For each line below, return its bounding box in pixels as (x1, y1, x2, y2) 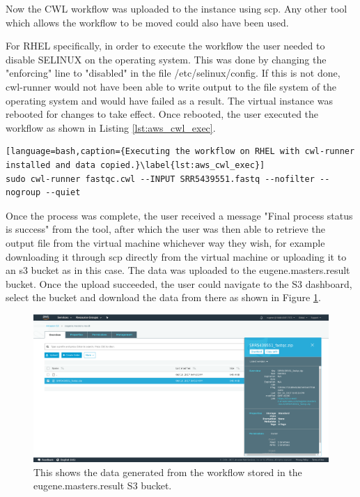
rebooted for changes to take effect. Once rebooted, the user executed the (6, 107, 319, 121)
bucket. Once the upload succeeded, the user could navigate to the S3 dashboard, (6, 276, 352, 291)
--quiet (45, 188, 81, 198)
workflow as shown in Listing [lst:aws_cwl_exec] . (6, 120, 216, 135)
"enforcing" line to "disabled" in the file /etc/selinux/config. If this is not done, (6, 66, 341, 80)
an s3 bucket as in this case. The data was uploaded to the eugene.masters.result (6, 263, 350, 277)
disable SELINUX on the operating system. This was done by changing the (6, 52, 327, 66)
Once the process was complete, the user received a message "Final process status (6, 208, 353, 222)
